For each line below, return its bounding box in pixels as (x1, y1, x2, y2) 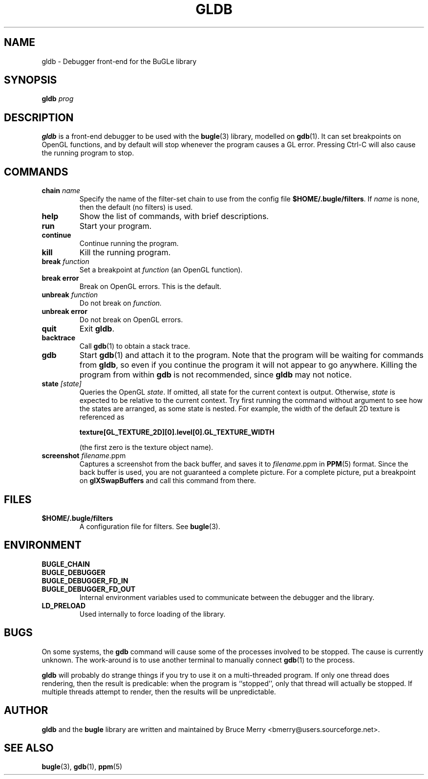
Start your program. (79, 221, 152, 231)
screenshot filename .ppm (42, 451, 126, 460)
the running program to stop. (42, 149, 134, 157)
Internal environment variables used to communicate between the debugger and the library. (79, 593, 375, 601)
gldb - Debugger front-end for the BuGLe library (42, 57, 197, 66)
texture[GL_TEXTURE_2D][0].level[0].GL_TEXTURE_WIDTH (79, 428, 275, 437)
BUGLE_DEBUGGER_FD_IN (42, 576, 128, 585)
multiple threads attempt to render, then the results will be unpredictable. (42, 687, 276, 696)
